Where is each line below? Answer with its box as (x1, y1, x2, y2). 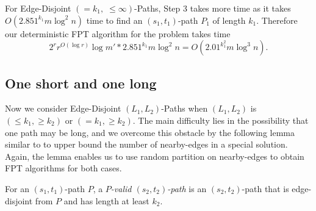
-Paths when (161, 102, 208, 115)
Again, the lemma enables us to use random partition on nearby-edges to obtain (5, 149, 304, 162)
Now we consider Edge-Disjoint (5, 102, 121, 115)
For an (5, 182, 29, 195)
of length (212, 13, 246, 26)
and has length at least (63, 194, 149, 207)
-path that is (242, 182, 289, 195)
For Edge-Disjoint (5, 2, 71, 14)
